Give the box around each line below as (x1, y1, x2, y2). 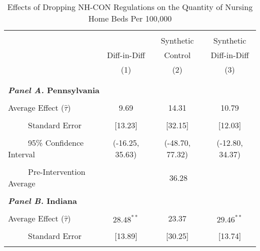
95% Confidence (28, 137, 84, 148)
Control (164, 49, 191, 61)
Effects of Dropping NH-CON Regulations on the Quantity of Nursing (7, 1, 253, 13)
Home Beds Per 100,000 (88, 13, 172, 24)
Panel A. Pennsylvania (8, 84, 99, 96)
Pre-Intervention (28, 166, 85, 177)
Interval (8, 148, 35, 160)
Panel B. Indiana (8, 195, 77, 206)
